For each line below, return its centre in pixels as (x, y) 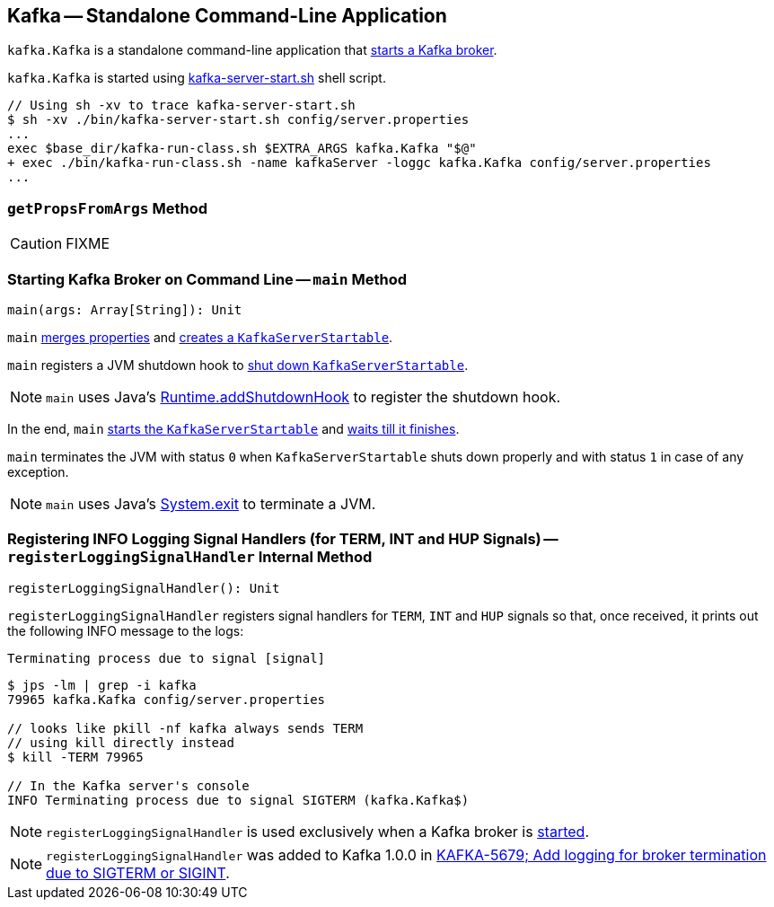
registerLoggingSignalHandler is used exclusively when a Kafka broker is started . (317, 831)
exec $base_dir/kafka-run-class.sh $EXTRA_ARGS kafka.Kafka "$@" (242, 149)
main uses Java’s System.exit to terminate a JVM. (211, 503)
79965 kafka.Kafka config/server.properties (167, 699)
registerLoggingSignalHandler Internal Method (190, 557)
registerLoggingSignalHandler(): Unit (144, 588)
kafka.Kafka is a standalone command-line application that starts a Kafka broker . (252, 50)
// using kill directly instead (121, 742)
